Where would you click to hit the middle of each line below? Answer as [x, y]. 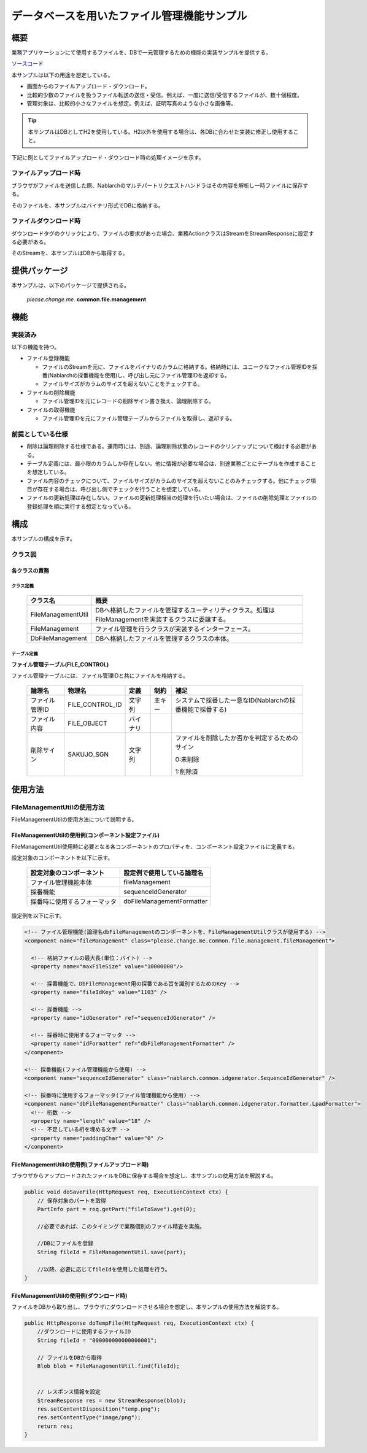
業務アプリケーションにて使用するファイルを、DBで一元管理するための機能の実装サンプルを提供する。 [141, 53]
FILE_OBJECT [87, 723]
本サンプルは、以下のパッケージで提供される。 [71, 285]
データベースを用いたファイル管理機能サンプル [129, 16]
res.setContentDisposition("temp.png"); [99, 1409]
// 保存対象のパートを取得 [72, 1201]
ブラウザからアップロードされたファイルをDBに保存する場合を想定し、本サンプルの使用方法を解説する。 [144, 1176]
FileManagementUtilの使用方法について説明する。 [74, 820]
